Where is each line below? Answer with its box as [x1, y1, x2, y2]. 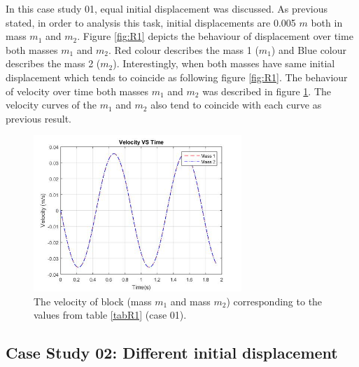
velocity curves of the [6, 97, 97, 112]
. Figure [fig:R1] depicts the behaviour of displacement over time [77, 29, 353, 43]
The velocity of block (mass [34, 293, 152, 308]
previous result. [6, 111, 71, 125]
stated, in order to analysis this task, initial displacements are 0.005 [6, 15, 296, 29]
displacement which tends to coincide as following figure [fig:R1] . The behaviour [6, 69, 348, 84]
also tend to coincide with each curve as [150, 97, 322, 112]
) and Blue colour [271, 42, 347, 57]
